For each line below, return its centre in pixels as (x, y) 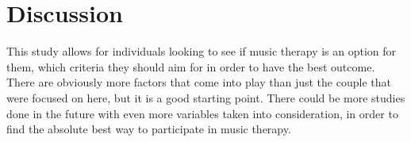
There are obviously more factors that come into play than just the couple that (199, 82)
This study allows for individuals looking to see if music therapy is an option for (202, 51)
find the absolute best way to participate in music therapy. (149, 129)
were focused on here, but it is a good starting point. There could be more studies (206, 97)
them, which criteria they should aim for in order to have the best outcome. (191, 66)
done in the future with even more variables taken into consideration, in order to (202, 113)
